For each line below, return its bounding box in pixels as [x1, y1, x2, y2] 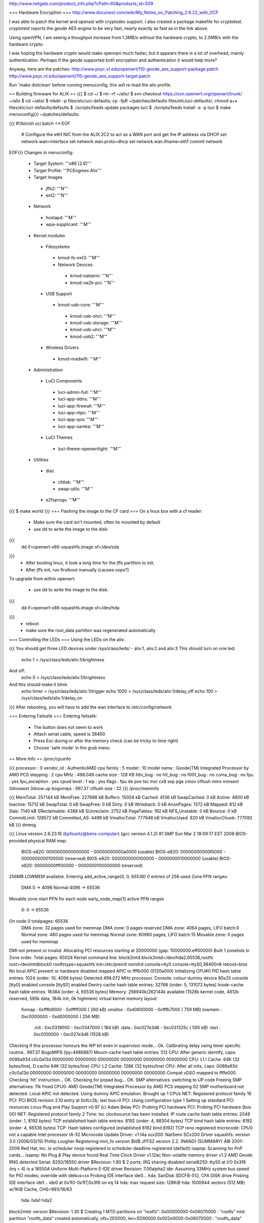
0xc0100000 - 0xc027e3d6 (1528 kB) [33, 1031, 110, 1037]
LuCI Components [45, 378, 83, 384]
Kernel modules [33, 232, 66, 238]
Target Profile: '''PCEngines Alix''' [33, 167, 102, 173]
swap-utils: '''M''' [58, 486, 93, 492]
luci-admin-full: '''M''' [58, 389, 102, 395]
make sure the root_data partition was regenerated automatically [25, 628, 156, 634]
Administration [33, 367, 63, 373]
